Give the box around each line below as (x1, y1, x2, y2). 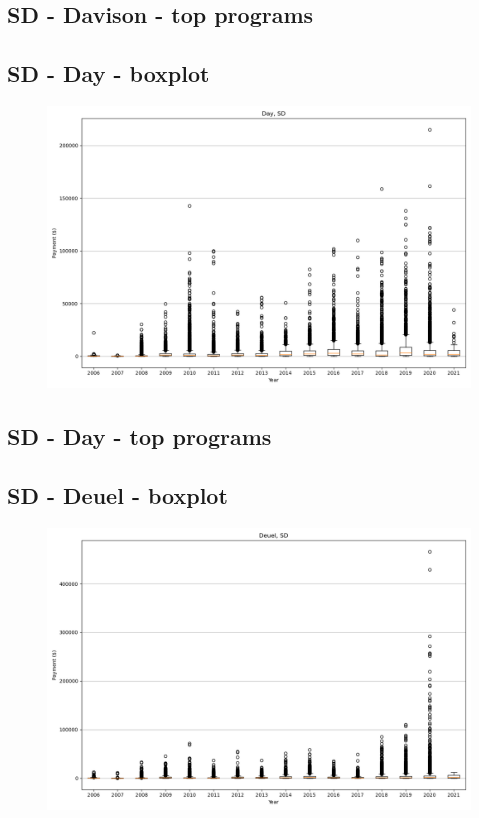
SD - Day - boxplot (7, 58, 210, 89)
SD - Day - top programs (7, 421, 272, 452)
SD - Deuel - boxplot (7, 480, 228, 511)
